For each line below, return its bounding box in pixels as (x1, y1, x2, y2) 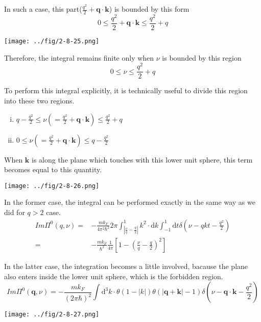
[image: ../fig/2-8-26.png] (4, 182, 100, 190)
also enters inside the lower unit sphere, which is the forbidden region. (4, 271, 223, 281)
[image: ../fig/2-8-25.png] (4, 37, 100, 45)
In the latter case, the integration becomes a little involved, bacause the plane (4, 261, 248, 271)
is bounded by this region (162, 52, 242, 63)
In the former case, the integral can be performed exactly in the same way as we (4, 197, 255, 207)
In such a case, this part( (4, 4, 82, 14)
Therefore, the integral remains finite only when (4, 52, 154, 63)
